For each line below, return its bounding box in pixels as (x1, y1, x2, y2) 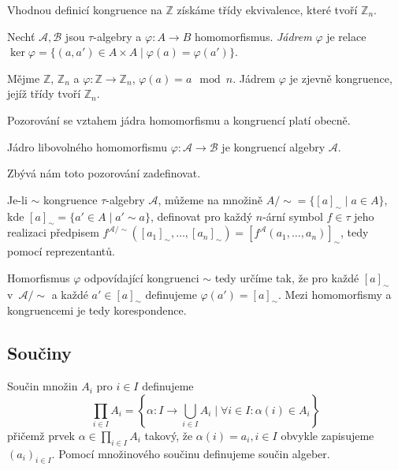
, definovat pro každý (150, 207, 253, 224)
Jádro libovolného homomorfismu (7, 138, 167, 155)
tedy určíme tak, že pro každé (214, 269, 359, 285)
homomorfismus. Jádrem (194, 28, 312, 44)
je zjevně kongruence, (289, 69, 392, 86)
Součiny (7, 341, 72, 365)
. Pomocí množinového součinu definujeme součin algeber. (51, 445, 330, 461)
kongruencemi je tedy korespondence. (7, 302, 187, 319)
